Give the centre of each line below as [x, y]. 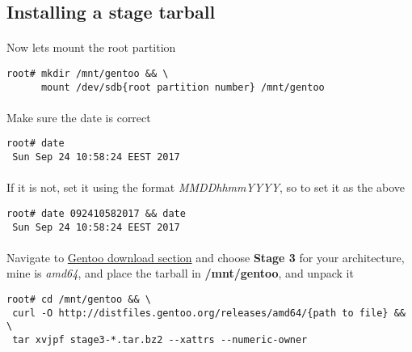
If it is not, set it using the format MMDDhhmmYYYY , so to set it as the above [206, 187]
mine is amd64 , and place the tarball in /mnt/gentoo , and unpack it [180, 273]
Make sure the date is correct [79, 117]
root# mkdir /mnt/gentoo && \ [88, 73]
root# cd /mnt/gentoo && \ [79, 300]
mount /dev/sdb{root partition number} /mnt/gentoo [183, 87]
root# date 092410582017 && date [96, 213]
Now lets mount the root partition [91, 47]
